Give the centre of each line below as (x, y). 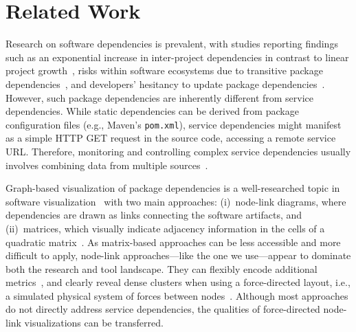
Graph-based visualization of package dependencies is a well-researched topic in (173, 188)
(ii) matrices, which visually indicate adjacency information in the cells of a (165, 228)
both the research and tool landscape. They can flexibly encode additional (162, 268)
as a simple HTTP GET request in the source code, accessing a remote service (171, 138)
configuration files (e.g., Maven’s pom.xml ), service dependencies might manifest (174, 124)
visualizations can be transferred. (94, 323)
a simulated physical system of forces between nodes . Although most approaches (177, 295)
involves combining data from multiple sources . (107, 165)
